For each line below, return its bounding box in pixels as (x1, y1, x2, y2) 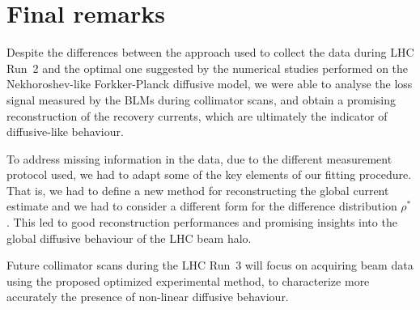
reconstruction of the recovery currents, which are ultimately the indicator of (6, 107, 388, 124)
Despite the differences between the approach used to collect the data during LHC (6, 44, 414, 61)
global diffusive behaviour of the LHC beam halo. (6, 229, 252, 246)
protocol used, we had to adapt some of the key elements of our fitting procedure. (6, 166, 412, 183)
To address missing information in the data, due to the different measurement (6, 150, 392, 167)
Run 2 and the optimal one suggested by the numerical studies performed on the (6, 59, 409, 76)
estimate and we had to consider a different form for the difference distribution (6, 197, 397, 214)
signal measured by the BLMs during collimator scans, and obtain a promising (6, 91, 396, 108)
